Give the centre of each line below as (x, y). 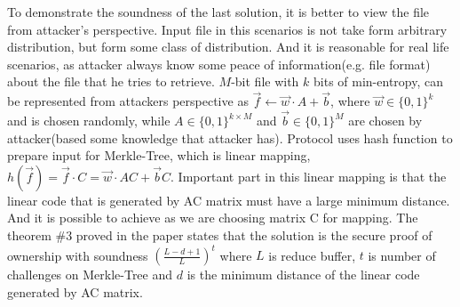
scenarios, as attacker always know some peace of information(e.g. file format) (219, 64)
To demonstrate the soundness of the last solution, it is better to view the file (218, 12)
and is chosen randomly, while (89, 120)
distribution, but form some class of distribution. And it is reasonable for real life (228, 47)
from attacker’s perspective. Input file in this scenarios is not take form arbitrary (227, 29)
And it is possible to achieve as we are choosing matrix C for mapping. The (213, 218)
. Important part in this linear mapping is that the (309, 176)
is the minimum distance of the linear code (303, 275)
